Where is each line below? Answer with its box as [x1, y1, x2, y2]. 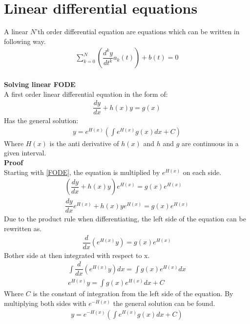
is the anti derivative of [49, 138, 119, 148]
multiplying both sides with [4, 298, 86, 308]
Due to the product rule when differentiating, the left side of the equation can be [4, 214, 246, 224]
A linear [4, 26, 28, 37]
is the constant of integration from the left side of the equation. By [33, 288, 233, 299]
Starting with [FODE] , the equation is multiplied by [4, 167, 160, 177]
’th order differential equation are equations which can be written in [36, 26, 240, 37]
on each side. [183, 167, 222, 177]
